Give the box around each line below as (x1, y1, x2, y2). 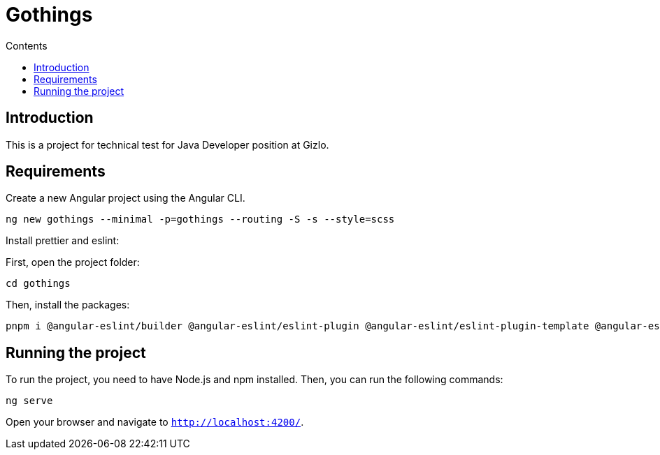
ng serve (6, 395, 53, 407)
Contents (6, 39, 48, 52)
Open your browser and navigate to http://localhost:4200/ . (6, 416, 304, 428)
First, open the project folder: (6, 256, 140, 269)
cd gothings (6, 278, 71, 290)
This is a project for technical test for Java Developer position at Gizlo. (6, 138, 329, 151)
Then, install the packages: (6, 299, 130, 311)
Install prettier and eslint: (6, 234, 120, 247)
